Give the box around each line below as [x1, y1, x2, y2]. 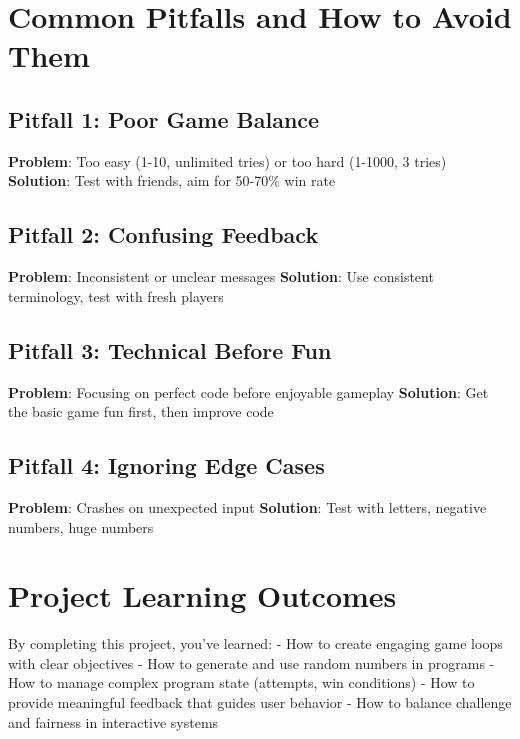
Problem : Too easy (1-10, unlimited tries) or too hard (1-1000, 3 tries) [8, 150, 447, 171]
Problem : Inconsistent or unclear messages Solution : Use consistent [8, 266, 434, 287]
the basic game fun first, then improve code [8, 401, 274, 422]
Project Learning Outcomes [8, 575, 397, 616]
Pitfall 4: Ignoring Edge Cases [8, 450, 325, 481]
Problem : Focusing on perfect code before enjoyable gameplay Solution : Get [8, 381, 489, 402]
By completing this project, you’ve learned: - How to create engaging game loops [8, 633, 503, 654]
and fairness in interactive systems [8, 711, 219, 732]
